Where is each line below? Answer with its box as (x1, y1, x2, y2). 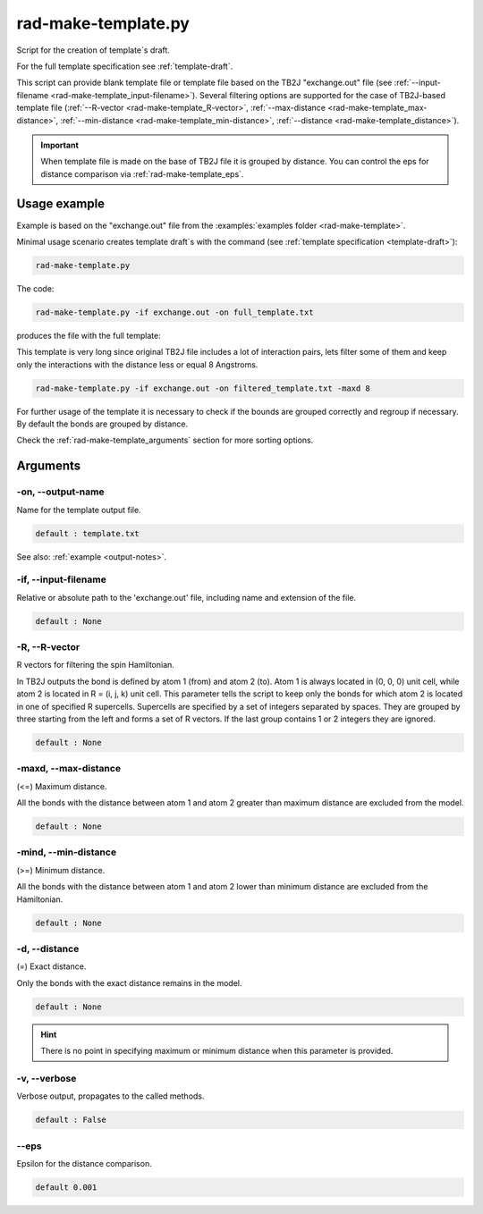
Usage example (16, 197, 106, 212)
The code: (16, 282, 55, 294)
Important (40, 139, 80, 150)
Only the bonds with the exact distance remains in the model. (16, 977, 242, 988)
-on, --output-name (16, 485, 105, 498)
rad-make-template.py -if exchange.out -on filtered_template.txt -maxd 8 (35, 383, 371, 393)
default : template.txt (35, 528, 140, 538)
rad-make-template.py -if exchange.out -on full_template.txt (35, 307, 314, 317)
